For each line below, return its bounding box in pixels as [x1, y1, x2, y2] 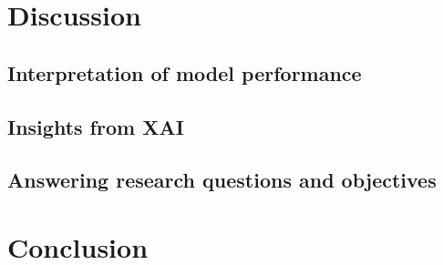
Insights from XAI [7, 112, 184, 140]
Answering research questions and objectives [7, 166, 437, 194]
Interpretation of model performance [7, 58, 362, 87]
